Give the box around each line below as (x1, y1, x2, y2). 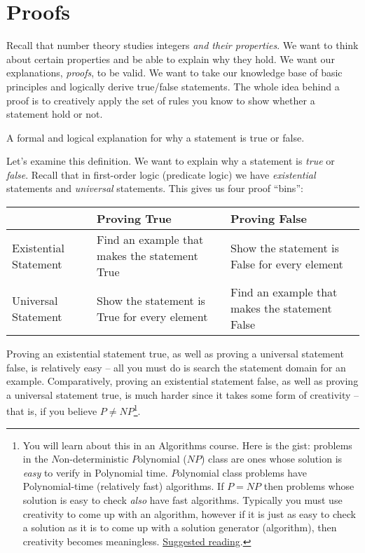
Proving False (230, 210, 308, 227)
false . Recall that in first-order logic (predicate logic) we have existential (6, 167, 316, 182)
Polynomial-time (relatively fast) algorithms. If (22, 479, 224, 493)
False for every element (230, 255, 343, 272)
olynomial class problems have (177, 465, 307, 479)
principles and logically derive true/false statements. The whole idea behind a (6, 78, 340, 93)
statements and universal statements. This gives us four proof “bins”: (6, 181, 303, 196)
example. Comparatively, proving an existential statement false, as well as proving (6, 374, 359, 388)
